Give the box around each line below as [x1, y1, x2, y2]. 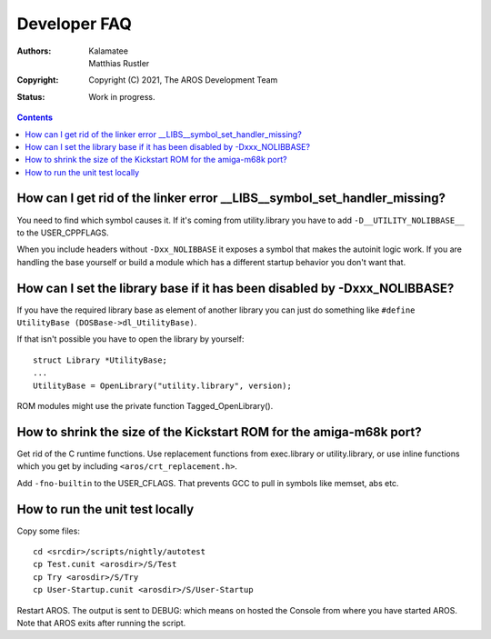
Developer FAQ [16, 14, 132, 34]
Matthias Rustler [88, 57, 150, 68]
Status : [16, 91, 45, 102]
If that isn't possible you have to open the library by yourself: [16, 334, 245, 344]
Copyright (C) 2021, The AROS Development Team [88, 75, 278, 85]
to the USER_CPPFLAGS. [16, 227, 109, 238]
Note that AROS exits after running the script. [16, 617, 186, 628]
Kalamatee [88, 45, 129, 56]
